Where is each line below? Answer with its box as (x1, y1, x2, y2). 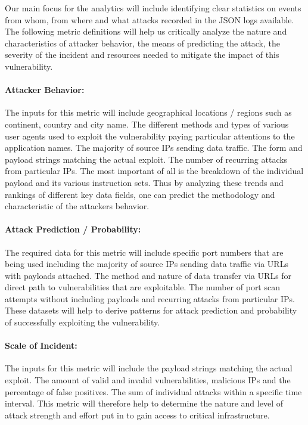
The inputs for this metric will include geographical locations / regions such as (5, 106, 292, 119)
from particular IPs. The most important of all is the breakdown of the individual (5, 165, 304, 177)
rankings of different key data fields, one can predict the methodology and (5, 188, 275, 200)
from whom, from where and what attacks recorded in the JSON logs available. (5, 13, 294, 26)
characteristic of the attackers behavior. (5, 200, 150, 212)
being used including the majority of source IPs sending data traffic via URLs (5, 258, 288, 270)
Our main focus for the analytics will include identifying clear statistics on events (5, 2, 301, 14)
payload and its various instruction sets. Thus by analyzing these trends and (5, 176, 284, 188)
